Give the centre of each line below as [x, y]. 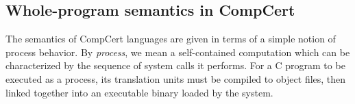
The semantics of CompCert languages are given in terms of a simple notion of [171, 39]
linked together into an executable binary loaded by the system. [139, 92]
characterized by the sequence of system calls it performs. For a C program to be [175, 65]
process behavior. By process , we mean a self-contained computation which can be [178, 52]
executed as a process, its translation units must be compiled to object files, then [176, 78]
